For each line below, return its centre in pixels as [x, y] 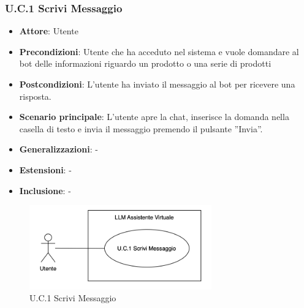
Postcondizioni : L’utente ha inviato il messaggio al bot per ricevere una [157, 84]
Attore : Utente [49, 31]
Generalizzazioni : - [59, 149]
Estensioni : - [45, 169]
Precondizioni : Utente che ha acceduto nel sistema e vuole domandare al [159, 51]
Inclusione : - [45, 190]
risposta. [35, 96]
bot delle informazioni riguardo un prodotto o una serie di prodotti [145, 63]
